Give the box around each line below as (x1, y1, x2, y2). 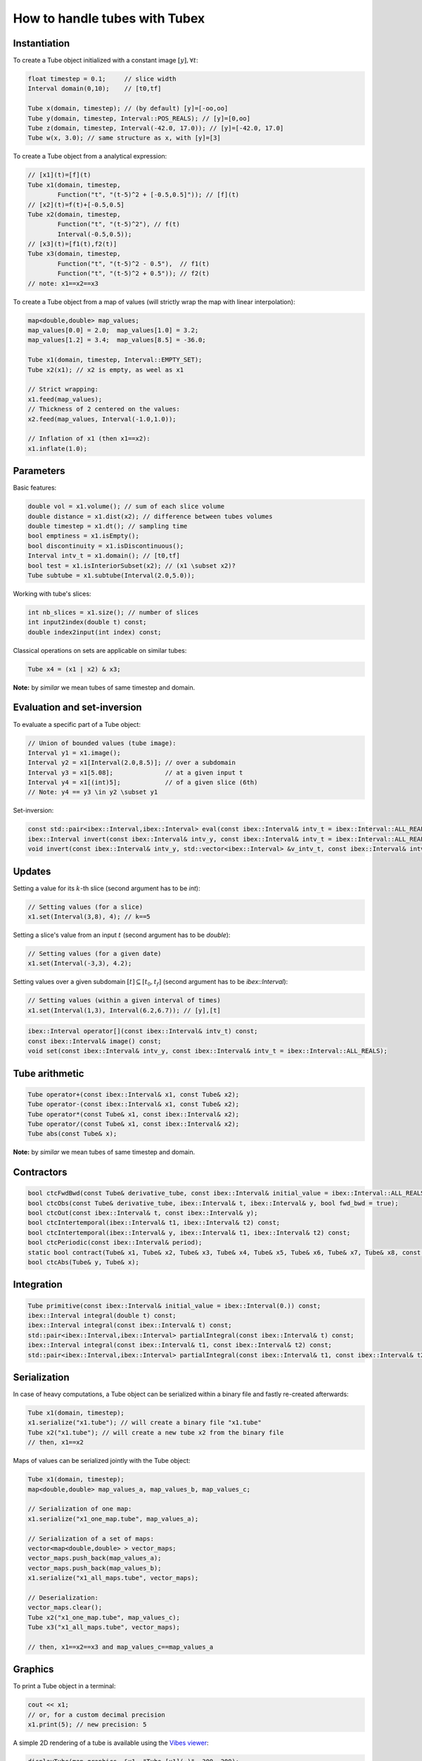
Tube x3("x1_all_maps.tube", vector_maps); (27, 1624, 181, 1631)
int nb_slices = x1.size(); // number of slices (27, 608, 199, 616)
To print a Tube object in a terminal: (13, 1682, 116, 1691)
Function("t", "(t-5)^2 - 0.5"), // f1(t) (57, 259, 210, 268)
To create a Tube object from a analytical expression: (13, 152, 167, 161)
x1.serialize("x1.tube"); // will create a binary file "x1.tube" (27, 1419, 262, 1426)
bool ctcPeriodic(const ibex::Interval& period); (27, 1238, 203, 1247)
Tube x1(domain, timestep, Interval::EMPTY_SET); (27, 356, 203, 364)
